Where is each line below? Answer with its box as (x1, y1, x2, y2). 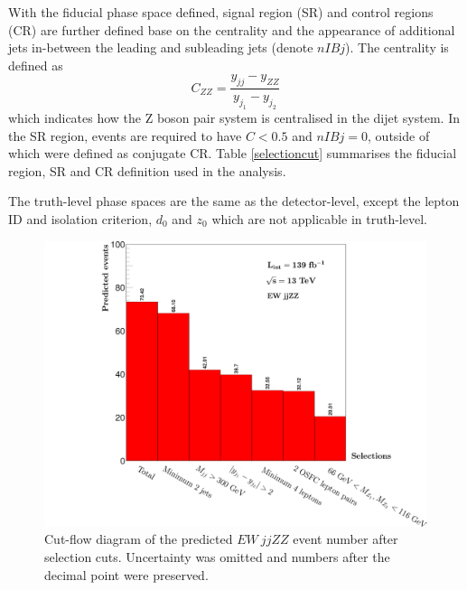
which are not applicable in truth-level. (211, 209, 427, 228)
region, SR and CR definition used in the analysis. (8, 161, 286, 180)
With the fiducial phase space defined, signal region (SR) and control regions (8, 3, 434, 21)
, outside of (368, 126, 430, 145)
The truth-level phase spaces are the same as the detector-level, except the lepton (8, 192, 460, 211)
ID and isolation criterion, (8, 209, 153, 228)
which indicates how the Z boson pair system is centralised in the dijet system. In (8, 108, 460, 126)
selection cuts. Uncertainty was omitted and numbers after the (44, 548, 390, 567)
